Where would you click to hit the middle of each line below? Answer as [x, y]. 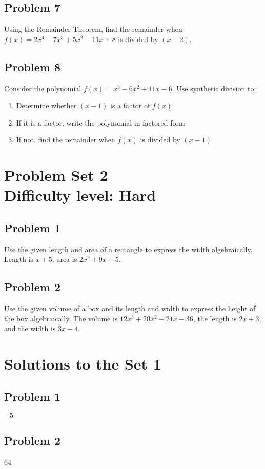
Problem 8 [32, 66]
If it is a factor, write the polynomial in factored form [100, 122]
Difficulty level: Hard [80, 195]
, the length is [215, 318]
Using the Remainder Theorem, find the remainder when [93, 29]
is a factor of [130, 105]
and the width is [30, 328]
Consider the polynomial [43, 88]
